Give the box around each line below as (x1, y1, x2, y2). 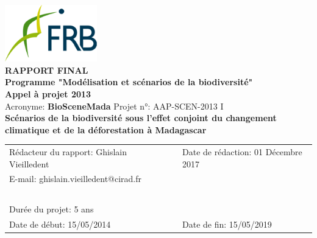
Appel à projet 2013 (5, 87, 91, 100)
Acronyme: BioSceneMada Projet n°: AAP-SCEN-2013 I (5, 99, 224, 112)
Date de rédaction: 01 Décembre (182, 145, 302, 158)
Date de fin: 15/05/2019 (182, 218, 272, 231)
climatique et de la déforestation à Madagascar (5, 123, 207, 136)
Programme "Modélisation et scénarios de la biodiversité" (5, 75, 253, 88)
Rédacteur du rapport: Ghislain (9, 145, 127, 158)
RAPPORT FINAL (5, 63, 88, 76)
